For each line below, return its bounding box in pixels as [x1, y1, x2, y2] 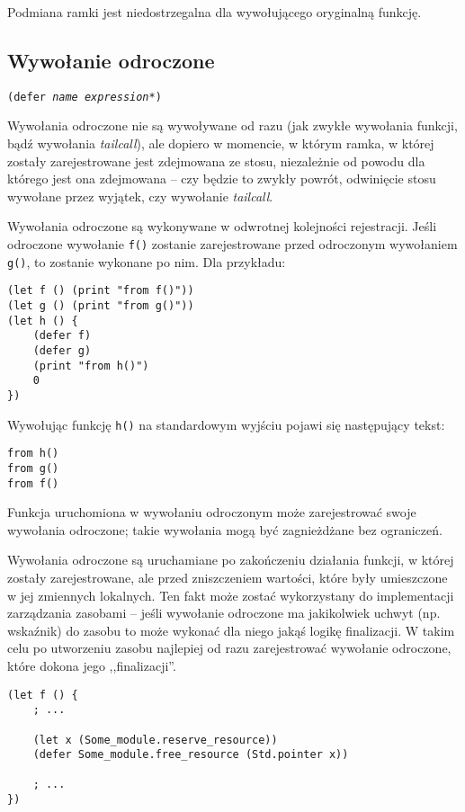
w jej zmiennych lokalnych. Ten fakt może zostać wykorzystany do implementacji [7, 585, 454, 604]
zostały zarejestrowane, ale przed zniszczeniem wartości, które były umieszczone [7, 567, 448, 586]
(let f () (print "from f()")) [7, 284, 194, 298]
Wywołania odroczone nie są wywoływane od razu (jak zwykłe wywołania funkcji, [7, 116, 458, 135]
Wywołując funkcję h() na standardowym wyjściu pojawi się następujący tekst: [7, 415, 445, 433]
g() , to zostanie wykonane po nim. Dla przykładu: [7, 252, 286, 271]
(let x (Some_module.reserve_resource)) [32, 733, 278, 746]
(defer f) [32, 329, 92, 343]
